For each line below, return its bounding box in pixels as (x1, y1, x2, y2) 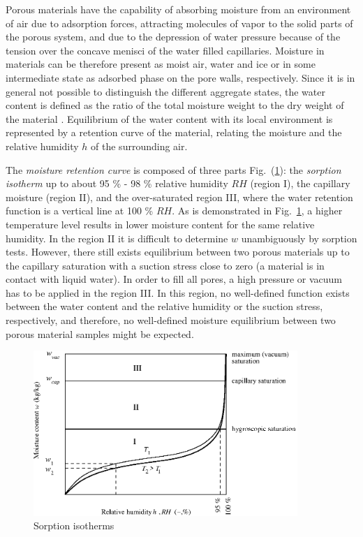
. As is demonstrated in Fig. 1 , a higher (172, 203, 343, 218)
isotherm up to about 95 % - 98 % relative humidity (6, 176, 228, 191)
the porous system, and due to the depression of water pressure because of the (6, 29, 341, 44)
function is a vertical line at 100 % (6, 203, 154, 218)
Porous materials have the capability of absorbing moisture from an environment (6, 2, 351, 16)
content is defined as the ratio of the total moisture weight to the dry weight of (6, 98, 344, 112)
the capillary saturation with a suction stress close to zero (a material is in (6, 258, 325, 272)
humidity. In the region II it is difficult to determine (6, 230, 228, 245)
